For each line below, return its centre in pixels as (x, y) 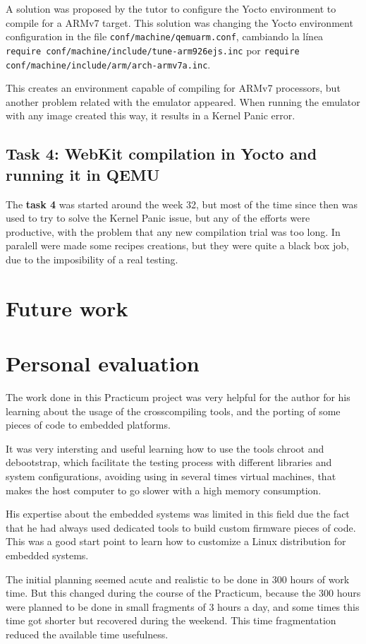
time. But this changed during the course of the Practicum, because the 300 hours (183, 593)
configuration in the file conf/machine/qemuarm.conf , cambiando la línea (165, 36)
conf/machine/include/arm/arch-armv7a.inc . (108, 64)
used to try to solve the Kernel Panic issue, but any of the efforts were (158, 218)
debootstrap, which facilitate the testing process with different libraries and (169, 462)
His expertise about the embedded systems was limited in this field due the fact (178, 514)
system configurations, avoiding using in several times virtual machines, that (171, 476)
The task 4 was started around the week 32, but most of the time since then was (182, 204)
